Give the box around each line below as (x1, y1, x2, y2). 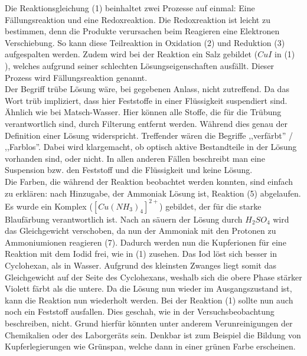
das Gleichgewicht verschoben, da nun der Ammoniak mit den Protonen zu (5, 224, 276, 237)
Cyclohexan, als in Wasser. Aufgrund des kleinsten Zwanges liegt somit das (5, 259, 276, 271)
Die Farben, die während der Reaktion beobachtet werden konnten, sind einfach (5, 175, 293, 187)
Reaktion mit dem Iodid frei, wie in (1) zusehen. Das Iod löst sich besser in (5, 247, 277, 260)
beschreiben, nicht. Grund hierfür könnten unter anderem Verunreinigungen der (5, 316, 293, 329)
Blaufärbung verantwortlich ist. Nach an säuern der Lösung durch (5, 213, 243, 225)
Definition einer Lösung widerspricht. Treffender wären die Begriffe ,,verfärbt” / (5, 129, 293, 141)
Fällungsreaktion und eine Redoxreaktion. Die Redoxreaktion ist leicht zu (5, 13, 270, 25)
